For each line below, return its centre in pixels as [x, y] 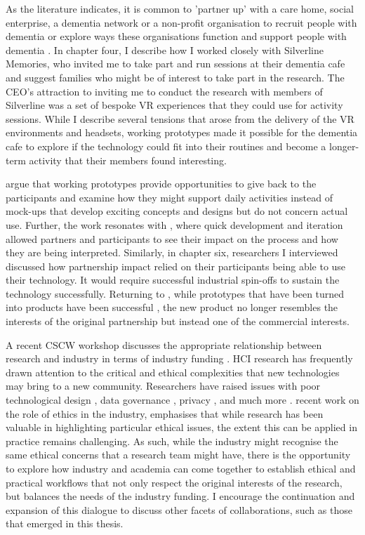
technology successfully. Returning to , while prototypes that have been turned [175, 293]
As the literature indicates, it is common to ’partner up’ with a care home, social [180, 8]
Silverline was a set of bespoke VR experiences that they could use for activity [174, 105]
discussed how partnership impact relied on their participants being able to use [176, 266]
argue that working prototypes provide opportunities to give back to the [161, 184]
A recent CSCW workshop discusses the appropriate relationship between [164, 344]
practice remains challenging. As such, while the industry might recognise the [172, 441]
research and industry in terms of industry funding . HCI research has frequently [179, 358]
